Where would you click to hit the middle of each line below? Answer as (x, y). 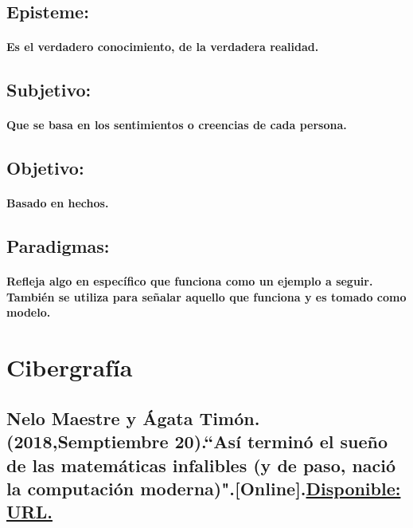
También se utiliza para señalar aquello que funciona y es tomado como (206, 296)
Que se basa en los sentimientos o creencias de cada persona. (177, 125)
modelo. (29, 312)
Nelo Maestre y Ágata (100, 418)
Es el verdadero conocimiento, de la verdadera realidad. (163, 47)
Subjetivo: (49, 90)
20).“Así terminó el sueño (281, 441)
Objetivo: (45, 168)
